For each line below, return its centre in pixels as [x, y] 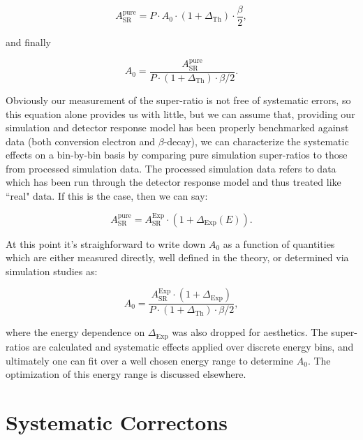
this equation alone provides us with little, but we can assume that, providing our [180, 113]
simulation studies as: [52, 271]
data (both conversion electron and [81, 141]
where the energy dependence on [75, 332]
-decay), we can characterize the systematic [256, 141]
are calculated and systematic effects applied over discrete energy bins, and [193, 346]
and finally [28, 42]
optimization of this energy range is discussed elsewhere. [126, 374]
